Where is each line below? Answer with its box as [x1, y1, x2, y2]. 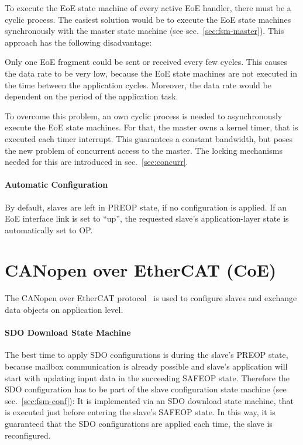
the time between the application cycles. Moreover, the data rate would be [5, 78, 271, 91]
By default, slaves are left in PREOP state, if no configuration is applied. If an [5, 201, 287, 213]
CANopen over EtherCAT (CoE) [5, 258, 277, 282]
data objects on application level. [5, 303, 123, 316]
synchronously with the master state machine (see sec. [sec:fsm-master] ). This [5, 25, 284, 37]
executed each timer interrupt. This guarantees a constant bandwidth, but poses [5, 132, 293, 144]
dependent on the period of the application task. [5, 90, 178, 102]
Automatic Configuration [5, 178, 108, 191]
